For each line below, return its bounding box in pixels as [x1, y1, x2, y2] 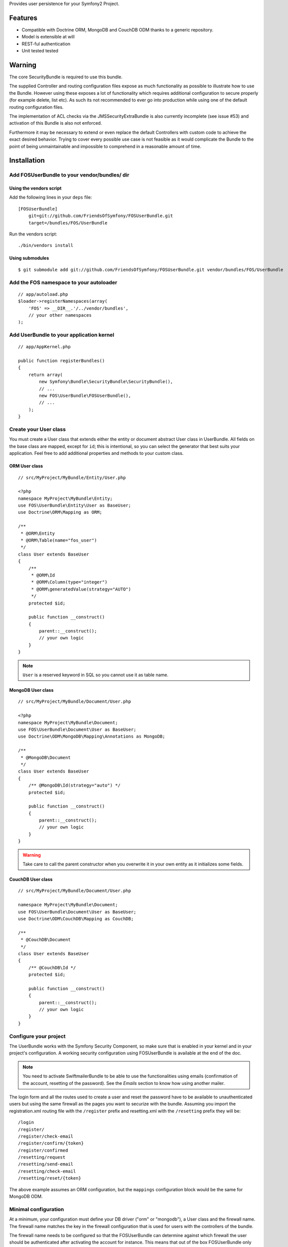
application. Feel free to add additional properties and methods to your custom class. [9, 450, 184, 456]
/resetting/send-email [18, 1161, 74, 1167]
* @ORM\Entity [20, 530, 55, 536]
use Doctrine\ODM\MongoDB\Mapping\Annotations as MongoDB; [18, 734, 165, 739]
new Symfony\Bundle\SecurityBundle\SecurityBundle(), [39, 379, 173, 385]
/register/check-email [18, 1133, 74, 1139]
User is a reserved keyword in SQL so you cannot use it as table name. [22, 672, 169, 678]
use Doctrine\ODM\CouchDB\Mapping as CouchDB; [18, 916, 134, 921]
